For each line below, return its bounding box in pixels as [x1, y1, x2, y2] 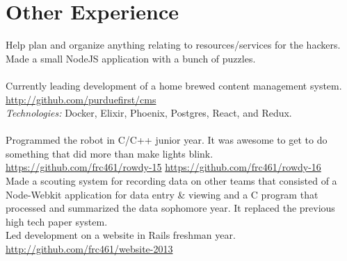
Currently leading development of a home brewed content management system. [6, 78, 342, 92]
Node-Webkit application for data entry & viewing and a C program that [6, 187, 318, 201]
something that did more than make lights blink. [6, 146, 213, 160]
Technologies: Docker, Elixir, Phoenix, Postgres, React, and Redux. [6, 106, 292, 120]
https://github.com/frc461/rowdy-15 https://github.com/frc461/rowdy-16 [6, 160, 321, 174]
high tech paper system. [6, 214, 108, 228]
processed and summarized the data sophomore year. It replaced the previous [6, 201, 335, 215]
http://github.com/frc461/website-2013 [6, 242, 173, 256]
